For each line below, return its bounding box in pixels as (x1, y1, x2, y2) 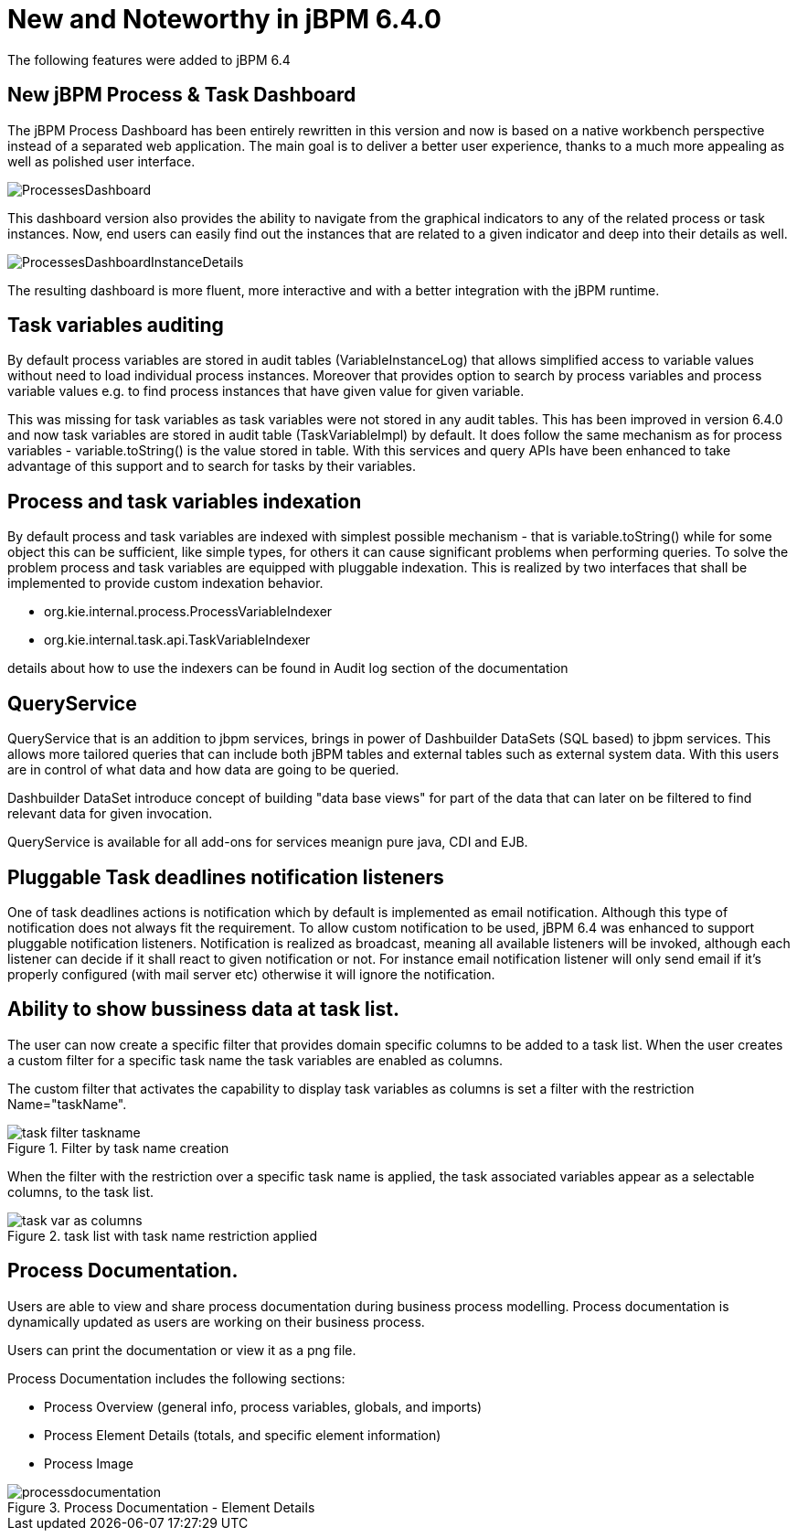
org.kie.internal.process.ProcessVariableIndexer (44, 603, 333, 620)
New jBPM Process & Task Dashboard (7, 83, 356, 107)
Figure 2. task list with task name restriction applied (7, 1227, 318, 1244)
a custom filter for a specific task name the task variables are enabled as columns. (7, 1052, 504, 1068)
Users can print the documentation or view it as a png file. (7, 1341, 356, 1358)
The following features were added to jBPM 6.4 (7, 51, 291, 68)
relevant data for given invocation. (7, 806, 213, 822)
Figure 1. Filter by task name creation (7, 1139, 229, 1156)
